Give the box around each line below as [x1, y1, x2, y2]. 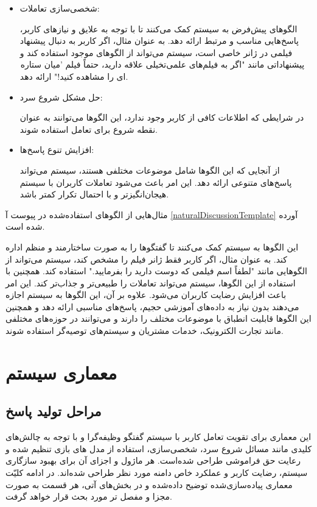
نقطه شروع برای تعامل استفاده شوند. [19, 122, 158, 135]
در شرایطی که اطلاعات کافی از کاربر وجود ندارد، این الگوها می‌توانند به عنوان [19, 111, 304, 124]
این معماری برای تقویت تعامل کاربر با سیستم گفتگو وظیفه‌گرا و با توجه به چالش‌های [5, 430, 312, 443]
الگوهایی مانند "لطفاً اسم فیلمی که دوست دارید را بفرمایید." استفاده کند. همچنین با [5, 264, 307, 277]
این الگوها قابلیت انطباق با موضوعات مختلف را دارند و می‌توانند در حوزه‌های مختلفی [5, 312, 312, 325]
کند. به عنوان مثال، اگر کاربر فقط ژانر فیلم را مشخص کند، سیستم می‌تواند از [5, 252, 287, 265]
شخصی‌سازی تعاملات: [19, 2, 100, 14]
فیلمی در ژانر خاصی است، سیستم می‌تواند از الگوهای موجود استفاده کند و [19, 46, 293, 58]
